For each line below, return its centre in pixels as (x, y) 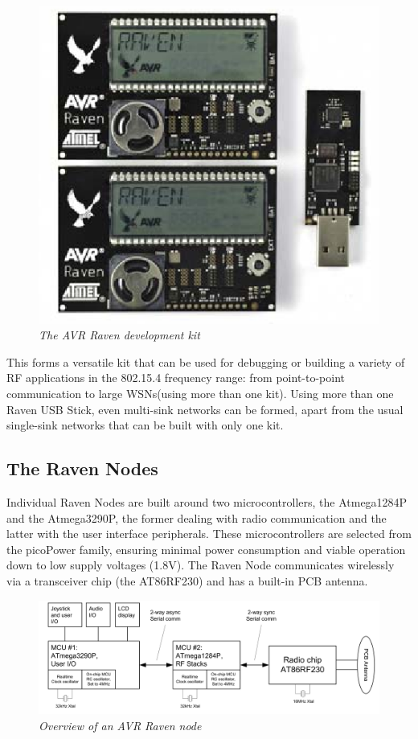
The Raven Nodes (82, 468)
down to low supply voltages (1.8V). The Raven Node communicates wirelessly (201, 565)
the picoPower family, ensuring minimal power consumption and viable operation (206, 549)
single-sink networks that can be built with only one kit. (145, 425)
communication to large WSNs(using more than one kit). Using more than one (200, 393)
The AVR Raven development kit (119, 335)
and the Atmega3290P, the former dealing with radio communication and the (197, 517)
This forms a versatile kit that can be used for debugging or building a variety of (206, 361)
